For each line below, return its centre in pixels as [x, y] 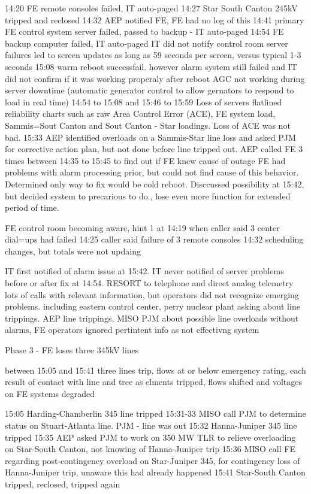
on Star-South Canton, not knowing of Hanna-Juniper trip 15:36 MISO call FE [150, 449]
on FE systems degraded [50, 393]
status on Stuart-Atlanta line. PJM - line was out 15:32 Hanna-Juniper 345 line [151, 425]
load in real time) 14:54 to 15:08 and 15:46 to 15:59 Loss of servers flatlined [144, 101]
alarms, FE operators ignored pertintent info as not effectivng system [132, 330]
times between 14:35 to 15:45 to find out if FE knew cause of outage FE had [145, 160]
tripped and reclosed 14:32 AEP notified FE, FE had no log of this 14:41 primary [155, 19]
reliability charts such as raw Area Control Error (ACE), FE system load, [140, 113]
